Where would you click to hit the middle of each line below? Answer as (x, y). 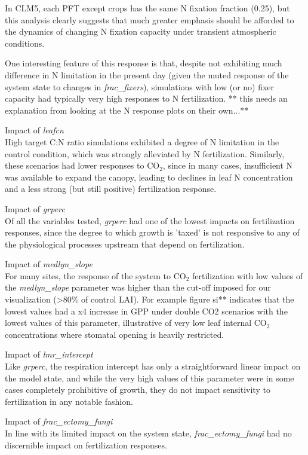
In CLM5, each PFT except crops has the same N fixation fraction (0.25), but (147, 8)
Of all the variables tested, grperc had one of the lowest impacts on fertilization (150, 220)
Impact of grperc (35, 208)
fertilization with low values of (247, 275)
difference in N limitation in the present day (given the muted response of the (147, 74)
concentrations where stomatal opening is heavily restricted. (115, 334)
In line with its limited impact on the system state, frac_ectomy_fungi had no (148, 433)
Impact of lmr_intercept (49, 354)
